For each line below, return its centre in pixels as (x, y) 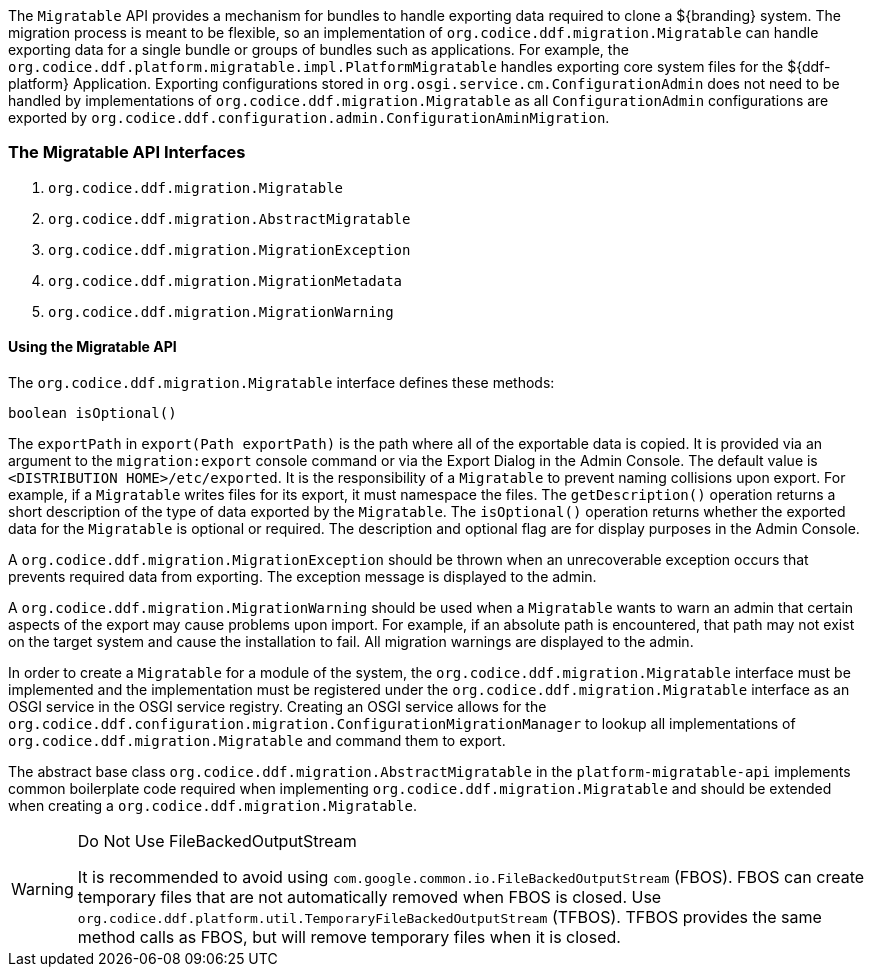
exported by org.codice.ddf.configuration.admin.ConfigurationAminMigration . (309, 117)
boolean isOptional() (92, 412)
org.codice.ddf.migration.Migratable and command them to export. (257, 740)
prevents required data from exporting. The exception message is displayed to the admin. (302, 576)
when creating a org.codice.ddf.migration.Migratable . (212, 805)
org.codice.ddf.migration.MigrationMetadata (225, 280)
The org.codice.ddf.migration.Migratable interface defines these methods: (281, 382)
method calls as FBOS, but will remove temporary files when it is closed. (349, 936)
